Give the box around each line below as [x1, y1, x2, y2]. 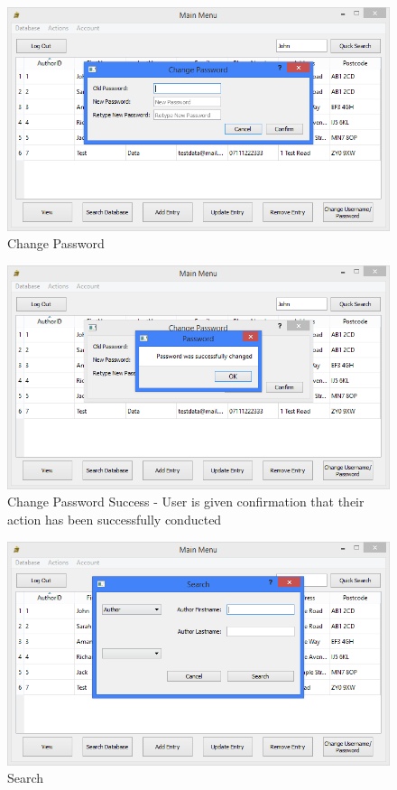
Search [7, 768, 44, 787]
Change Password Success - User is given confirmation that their [7, 492, 365, 511]
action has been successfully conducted [7, 510, 222, 529]
